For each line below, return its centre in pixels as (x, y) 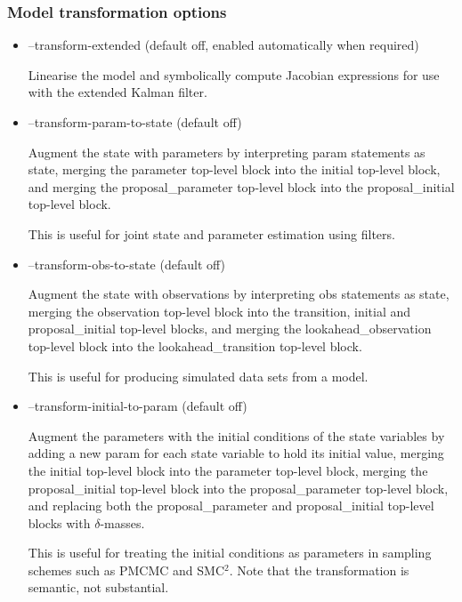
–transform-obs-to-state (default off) (127, 264)
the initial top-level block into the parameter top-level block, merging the (228, 470)
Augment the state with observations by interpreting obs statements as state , (239, 294)
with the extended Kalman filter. (118, 92)
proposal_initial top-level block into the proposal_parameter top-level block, (238, 488)
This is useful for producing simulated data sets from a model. (198, 376)
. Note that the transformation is (319, 570)
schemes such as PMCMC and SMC (126, 570)
